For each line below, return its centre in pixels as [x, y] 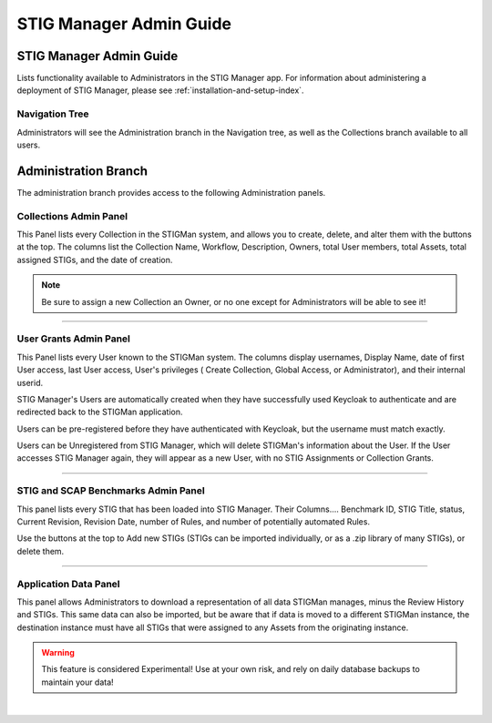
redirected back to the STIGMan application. [100, 412]
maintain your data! [77, 682]
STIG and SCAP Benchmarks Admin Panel [111, 491]
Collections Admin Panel [72, 216]
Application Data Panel [68, 584]
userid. [30, 382]
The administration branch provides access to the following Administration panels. [171, 192]
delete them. [41, 551]
